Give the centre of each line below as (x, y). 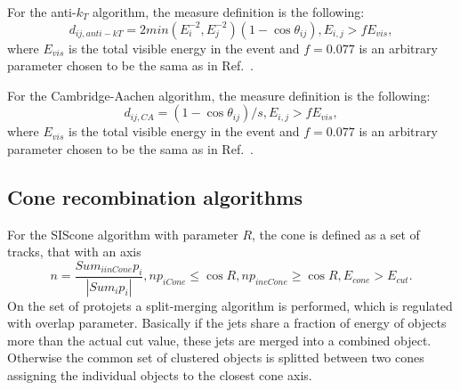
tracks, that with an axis (74, 252)
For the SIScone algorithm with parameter (123, 234)
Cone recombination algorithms (155, 196)
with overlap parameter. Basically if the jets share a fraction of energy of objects (227, 323)
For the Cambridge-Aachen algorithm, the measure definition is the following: (219, 95)
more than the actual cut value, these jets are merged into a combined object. (219, 340)
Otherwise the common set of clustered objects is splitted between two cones (216, 357)
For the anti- (42, 12)
